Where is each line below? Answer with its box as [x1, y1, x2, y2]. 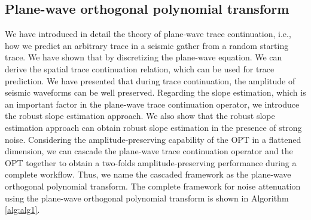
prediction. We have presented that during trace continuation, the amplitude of [5, 74, 295, 87]
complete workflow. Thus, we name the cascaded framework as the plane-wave [5, 168, 291, 181]
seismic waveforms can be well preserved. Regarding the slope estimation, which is [5, 86, 306, 99]
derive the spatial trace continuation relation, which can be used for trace [5, 62, 275, 75]
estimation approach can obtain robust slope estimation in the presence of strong [5, 121, 302, 133]
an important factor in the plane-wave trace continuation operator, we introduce [5, 97, 300, 110]
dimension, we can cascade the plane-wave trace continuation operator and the [5, 145, 293, 157]
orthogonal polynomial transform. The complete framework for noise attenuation [5, 179, 301, 192]
